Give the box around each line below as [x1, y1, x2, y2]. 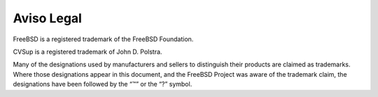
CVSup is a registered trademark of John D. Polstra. [13, 47, 162, 56]
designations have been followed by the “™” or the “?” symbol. [13, 80, 192, 89]
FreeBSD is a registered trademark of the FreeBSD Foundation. [13, 35, 194, 43]
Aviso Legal [13, 10, 82, 26]
